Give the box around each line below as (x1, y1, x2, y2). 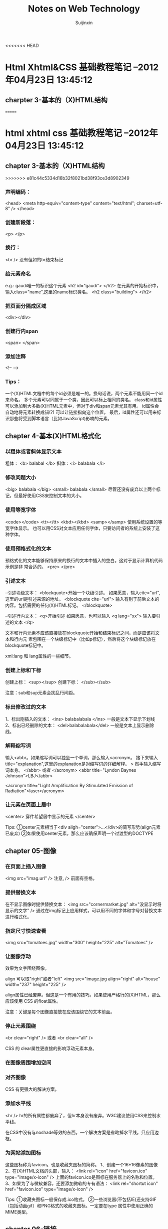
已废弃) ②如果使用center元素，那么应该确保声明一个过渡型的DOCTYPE (5, 830, 154, 836)
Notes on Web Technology (27, 3, 140, 15)
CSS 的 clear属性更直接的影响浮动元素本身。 (5, 1045, 97, 1051)
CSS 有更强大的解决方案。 (5, 1086, 59, 1092)
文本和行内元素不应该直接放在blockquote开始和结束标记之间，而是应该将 (5, 630, 155, 636)
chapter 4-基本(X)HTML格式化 (5, 432, 101, 440)
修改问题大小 (5, 474, 36, 481)
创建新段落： (5, 219, 36, 226)
